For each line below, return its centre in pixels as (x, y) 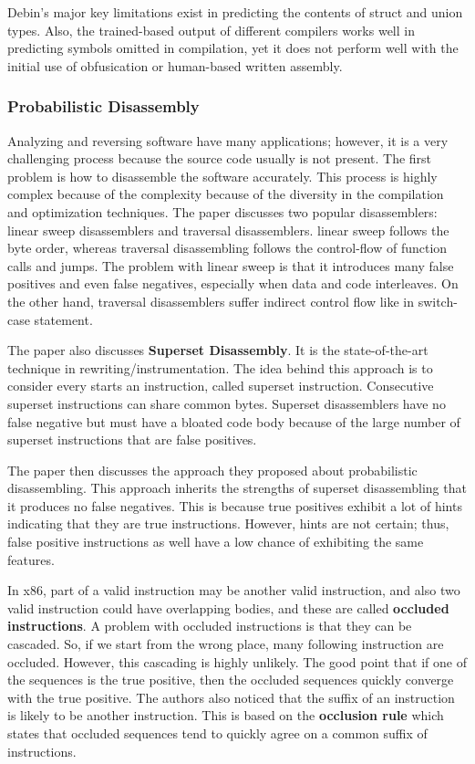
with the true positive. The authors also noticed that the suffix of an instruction (231, 697)
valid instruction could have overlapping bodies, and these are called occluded (228, 607)
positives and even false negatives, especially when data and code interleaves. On (233, 283)
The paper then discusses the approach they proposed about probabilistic (212, 470)
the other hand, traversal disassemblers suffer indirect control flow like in (211, 301)
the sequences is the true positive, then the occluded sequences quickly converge (231, 680)
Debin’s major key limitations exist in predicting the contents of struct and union (235, 12)
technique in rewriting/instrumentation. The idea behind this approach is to (220, 367)
